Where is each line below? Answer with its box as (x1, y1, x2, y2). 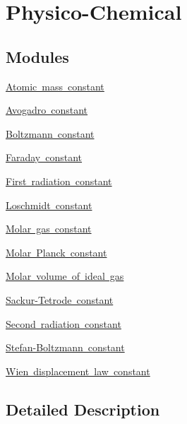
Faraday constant (6, 150, 83, 165)
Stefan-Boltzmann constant (6, 340, 125, 355)
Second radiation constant (6, 316, 121, 331)
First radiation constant (6, 173, 112, 188)
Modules (6, 45, 69, 67)
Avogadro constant (6, 102, 88, 117)
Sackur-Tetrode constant (6, 292, 114, 307)
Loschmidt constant (6, 197, 92, 212)
